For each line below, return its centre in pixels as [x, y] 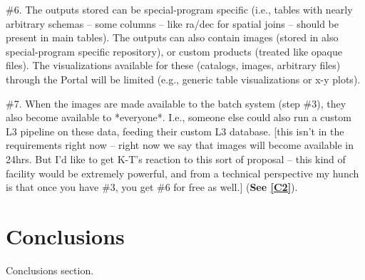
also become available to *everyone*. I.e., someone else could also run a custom [179, 117]
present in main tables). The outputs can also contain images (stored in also [172, 37]
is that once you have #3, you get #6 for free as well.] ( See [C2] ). [152, 187]
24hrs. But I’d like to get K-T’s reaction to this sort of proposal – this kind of [176, 159]
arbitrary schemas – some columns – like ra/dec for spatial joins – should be [172, 23]
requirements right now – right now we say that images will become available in [180, 145]
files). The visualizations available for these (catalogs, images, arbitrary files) [173, 65]
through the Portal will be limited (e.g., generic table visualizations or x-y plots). [183, 79]
